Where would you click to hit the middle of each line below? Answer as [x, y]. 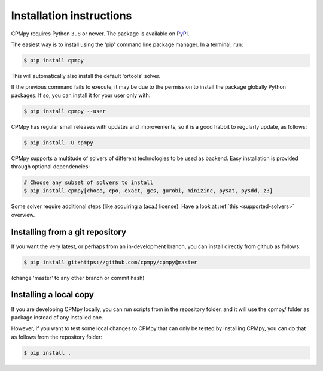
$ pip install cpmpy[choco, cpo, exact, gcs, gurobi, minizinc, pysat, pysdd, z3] [148, 191]
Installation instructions [71, 16]
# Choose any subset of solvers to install [89, 183]
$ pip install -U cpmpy [59, 143]
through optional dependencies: [50, 167]
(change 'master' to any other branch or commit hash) [78, 278]
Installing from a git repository [69, 232]
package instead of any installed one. [57, 317]
